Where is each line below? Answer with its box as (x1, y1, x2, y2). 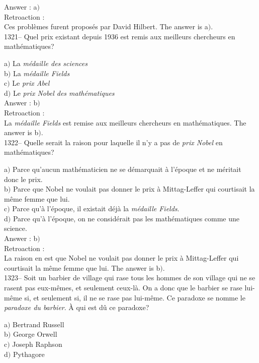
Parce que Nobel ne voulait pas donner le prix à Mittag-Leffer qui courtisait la (13, 184, 255, 194)
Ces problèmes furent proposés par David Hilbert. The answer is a (4, 21, 208, 32)
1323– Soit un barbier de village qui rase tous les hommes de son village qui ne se (4, 272, 255, 283)
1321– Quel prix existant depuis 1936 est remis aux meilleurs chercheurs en (4, 31, 235, 41)
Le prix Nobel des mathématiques (13, 87, 115, 98)
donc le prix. (4, 173, 43, 184)
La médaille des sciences (13, 57, 88, 68)
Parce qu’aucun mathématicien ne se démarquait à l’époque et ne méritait (13, 163, 241, 174)
